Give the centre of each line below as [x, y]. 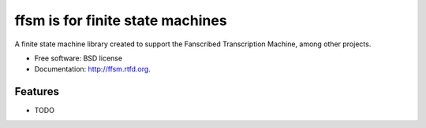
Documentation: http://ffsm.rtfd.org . [93, 69]
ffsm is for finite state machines [121, 20]
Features [37, 91]
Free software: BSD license [78, 58]
